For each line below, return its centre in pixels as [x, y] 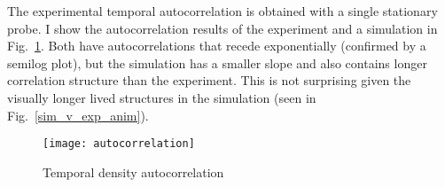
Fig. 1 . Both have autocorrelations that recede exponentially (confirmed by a [217, 46]
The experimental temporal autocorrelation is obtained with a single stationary [222, 11]
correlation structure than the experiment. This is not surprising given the [209, 80]
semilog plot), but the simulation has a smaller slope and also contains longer [217, 62]
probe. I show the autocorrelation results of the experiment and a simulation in [222, 28]
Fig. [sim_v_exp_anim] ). [78, 115]
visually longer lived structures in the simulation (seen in [162, 97]
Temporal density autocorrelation [133, 171]
